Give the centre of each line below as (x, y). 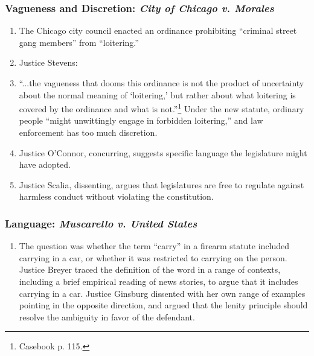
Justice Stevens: (48, 62)
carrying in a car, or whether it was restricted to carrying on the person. (153, 257)
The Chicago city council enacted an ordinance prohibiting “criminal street (158, 30)
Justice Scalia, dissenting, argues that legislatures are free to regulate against (162, 184)
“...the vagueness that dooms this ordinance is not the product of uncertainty (162, 83)
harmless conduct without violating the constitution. (116, 196)
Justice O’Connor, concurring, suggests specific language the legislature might (163, 152)
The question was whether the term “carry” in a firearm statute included (154, 246)
